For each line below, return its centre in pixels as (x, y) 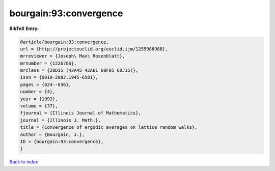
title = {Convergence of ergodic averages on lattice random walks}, (109, 127)
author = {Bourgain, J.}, (52, 134)
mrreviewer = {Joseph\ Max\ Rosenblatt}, (73, 56)
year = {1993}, (39, 99)
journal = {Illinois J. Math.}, (61, 120)
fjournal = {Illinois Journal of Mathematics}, (80, 113)
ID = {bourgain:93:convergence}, (62, 142)
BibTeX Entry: (24, 28)
